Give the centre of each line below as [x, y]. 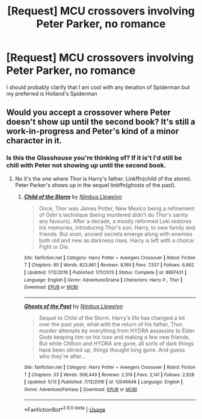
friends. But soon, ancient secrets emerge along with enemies [116, 234]
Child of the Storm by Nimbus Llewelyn [73, 196]
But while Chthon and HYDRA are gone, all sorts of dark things [116, 343]
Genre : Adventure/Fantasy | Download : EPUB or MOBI [80, 390]
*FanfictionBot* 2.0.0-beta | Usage [65, 409]
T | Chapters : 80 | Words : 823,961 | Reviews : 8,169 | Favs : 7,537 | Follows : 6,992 [109, 265]
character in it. [34, 141]
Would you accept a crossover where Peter [89, 113]
